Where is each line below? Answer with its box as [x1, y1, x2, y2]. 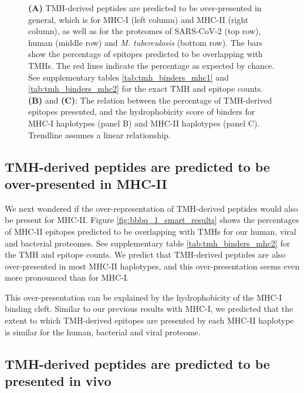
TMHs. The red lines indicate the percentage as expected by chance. [28, 59, 275, 71]
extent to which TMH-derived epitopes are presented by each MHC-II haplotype [5, 314, 294, 327]
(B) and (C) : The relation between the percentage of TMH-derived [28, 94, 272, 106]
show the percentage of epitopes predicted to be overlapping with [28, 48, 263, 60]
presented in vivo [5, 372, 112, 390]
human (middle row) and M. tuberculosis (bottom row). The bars [28, 36, 263, 48]
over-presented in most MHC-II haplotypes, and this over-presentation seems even [5, 259, 300, 272]
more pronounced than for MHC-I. [5, 271, 129, 284]
